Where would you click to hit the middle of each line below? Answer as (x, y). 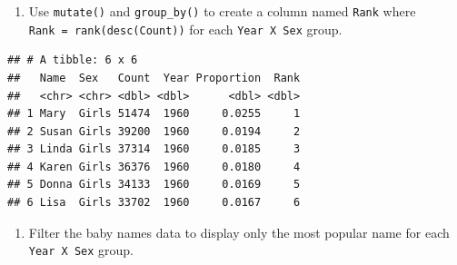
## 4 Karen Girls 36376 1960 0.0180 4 (154, 167)
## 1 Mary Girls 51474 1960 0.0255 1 (154, 114)
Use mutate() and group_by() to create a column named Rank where (222, 11)
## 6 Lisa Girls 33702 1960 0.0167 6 (154, 203)
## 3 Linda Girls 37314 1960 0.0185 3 (154, 149)
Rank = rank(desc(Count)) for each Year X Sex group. (185, 29)
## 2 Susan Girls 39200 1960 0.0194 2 (154, 131)
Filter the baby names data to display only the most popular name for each (239, 232)
